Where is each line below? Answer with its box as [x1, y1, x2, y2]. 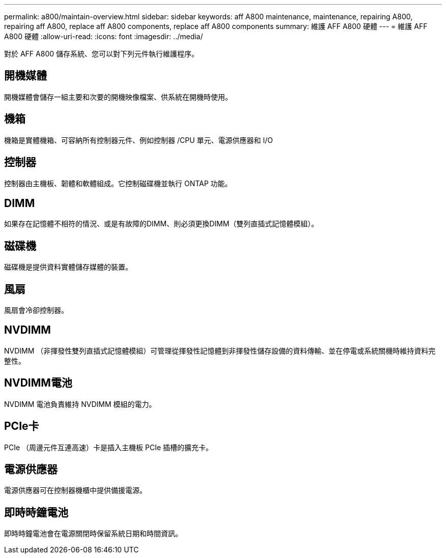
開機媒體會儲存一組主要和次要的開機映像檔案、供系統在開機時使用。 [4, 92, 232, 101]
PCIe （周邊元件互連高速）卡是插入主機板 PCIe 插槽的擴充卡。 [4, 443, 213, 452]
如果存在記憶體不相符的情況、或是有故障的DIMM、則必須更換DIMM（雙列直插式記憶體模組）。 [4, 219, 319, 228]
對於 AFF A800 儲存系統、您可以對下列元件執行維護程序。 [4, 49, 199, 58]
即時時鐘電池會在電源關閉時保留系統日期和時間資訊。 [4, 529, 182, 538]
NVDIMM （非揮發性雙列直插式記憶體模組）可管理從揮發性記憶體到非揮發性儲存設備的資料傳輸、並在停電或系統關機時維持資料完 [4, 346, 436, 355]
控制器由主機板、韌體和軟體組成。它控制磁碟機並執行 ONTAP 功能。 [4, 179, 232, 188]
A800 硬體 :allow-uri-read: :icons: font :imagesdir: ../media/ [4, 32, 203, 41]
